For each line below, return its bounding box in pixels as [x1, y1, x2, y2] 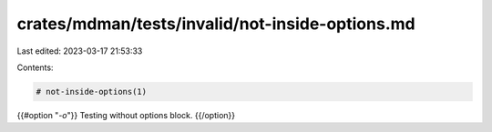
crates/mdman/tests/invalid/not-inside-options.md [16, 14, 415, 34]
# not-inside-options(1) [36, 86, 148, 96]
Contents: [16, 62, 54, 73]
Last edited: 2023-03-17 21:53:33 [16, 46, 143, 56]
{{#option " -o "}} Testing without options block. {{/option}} [16, 109, 236, 120]
